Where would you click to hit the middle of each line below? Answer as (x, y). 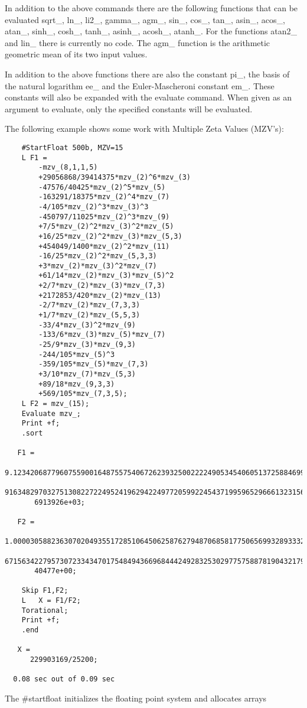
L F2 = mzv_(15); (55, 404)
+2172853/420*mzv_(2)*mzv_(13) (100, 295)
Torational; (45, 610)
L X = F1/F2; (51, 601)
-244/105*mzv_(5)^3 (77, 354)
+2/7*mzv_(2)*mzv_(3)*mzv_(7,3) (102, 286)
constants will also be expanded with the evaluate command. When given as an (148, 97)
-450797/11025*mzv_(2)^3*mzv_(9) (104, 217)
